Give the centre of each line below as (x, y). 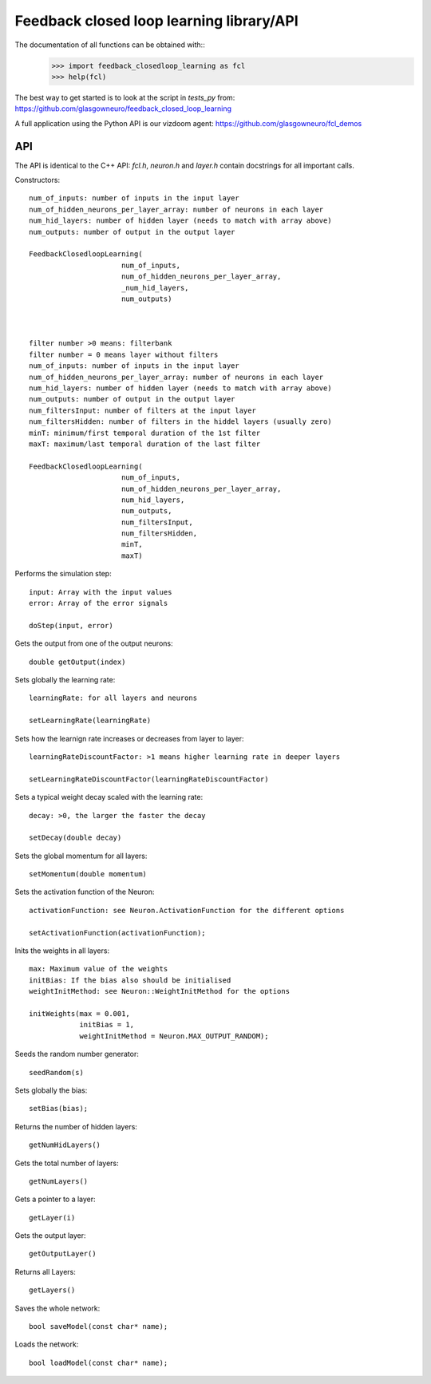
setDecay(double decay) (75, 838)
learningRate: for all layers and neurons (113, 698)
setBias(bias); (59, 1109)
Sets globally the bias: (51, 1090)
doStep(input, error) (71, 625)
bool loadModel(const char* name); (99, 1362)
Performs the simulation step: (63, 574)
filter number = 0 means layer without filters (124, 354)
